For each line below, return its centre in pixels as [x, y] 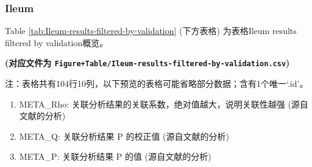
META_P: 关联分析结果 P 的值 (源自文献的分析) [115, 156]
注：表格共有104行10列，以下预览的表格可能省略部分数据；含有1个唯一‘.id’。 [157, 83]
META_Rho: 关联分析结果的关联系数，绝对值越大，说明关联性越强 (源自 [164, 104]
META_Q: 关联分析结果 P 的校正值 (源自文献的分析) [124, 136]
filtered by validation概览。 [57, 42]
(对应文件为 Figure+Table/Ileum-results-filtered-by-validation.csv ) [147, 63]
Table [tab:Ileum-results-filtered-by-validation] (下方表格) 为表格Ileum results [151, 31]
